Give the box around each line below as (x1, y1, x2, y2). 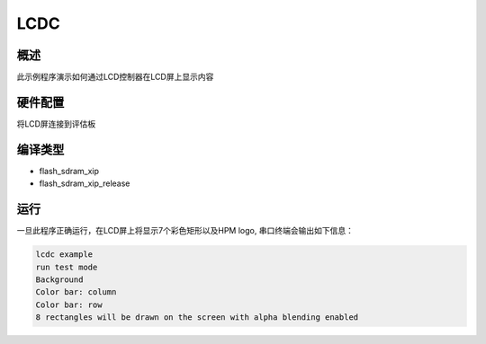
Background (35, 274, 84, 285)
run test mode (35, 261, 98, 272)
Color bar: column (35, 287, 117, 297)
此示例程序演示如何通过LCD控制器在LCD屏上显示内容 (16, 72, 214, 83)
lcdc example (35, 250, 94, 260)
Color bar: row (35, 299, 103, 310)
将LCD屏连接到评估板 (16, 118, 96, 129)
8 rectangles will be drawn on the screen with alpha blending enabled (35, 313, 359, 322)
